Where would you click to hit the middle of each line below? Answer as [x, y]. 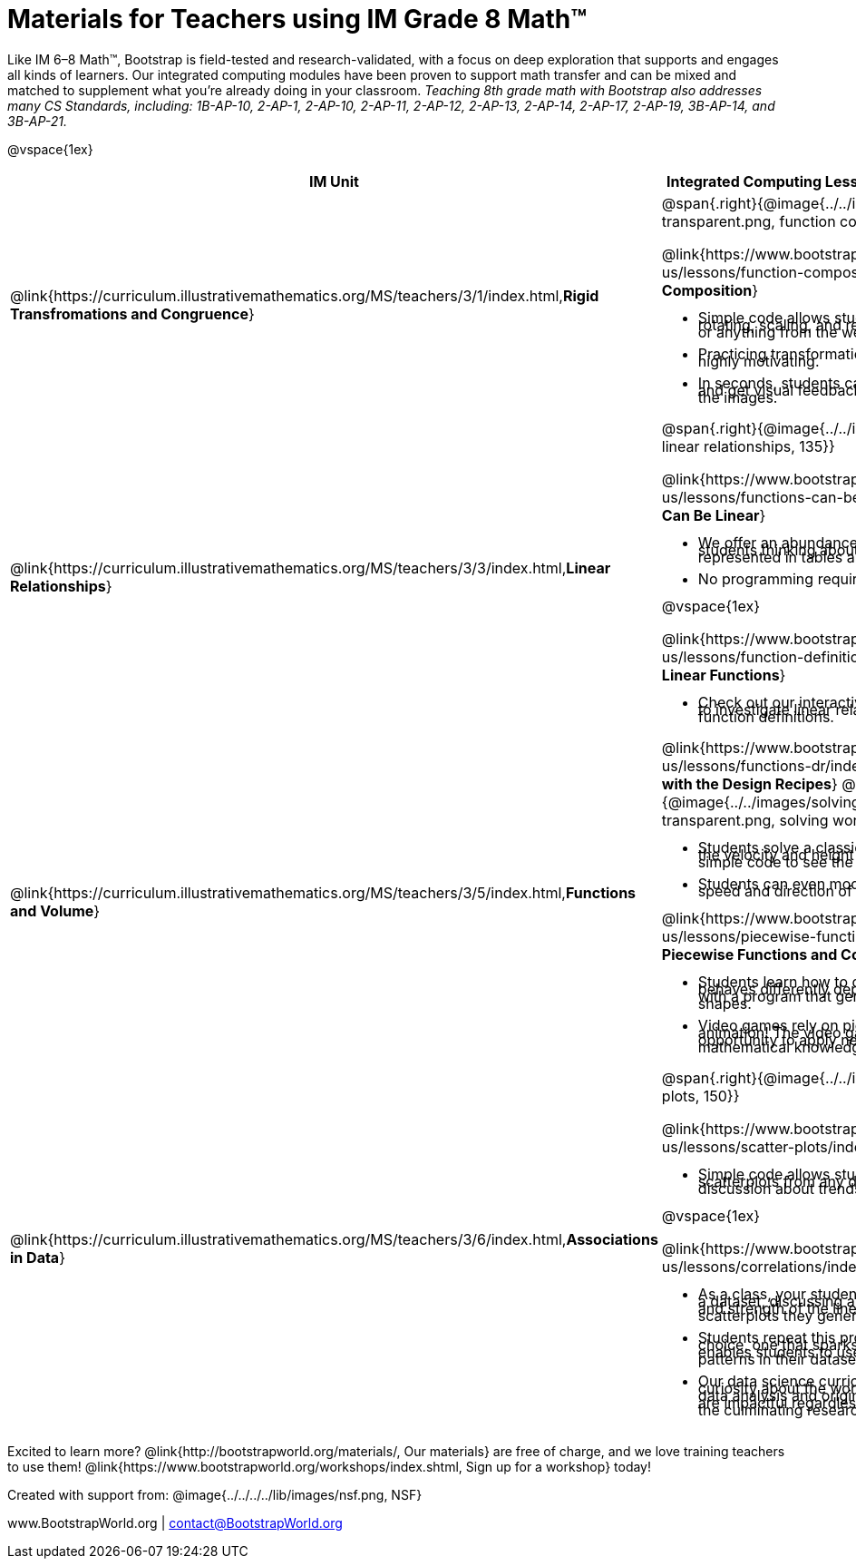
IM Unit [334, 181]
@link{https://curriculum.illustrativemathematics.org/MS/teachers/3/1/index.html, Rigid [305, 295]
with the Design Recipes [747, 783]
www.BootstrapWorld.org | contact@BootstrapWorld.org [175, 1522]
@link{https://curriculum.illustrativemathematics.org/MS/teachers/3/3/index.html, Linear [311, 568]
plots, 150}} [700, 1096]
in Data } [38, 1257]
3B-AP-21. [37, 121]
